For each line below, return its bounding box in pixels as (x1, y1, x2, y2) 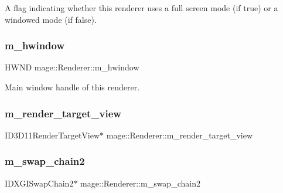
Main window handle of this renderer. (5, 81, 140, 93)
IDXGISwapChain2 (5, 177, 74, 189)
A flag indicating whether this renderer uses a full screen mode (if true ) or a (5, 2, 278, 13)
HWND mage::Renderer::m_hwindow (5, 61, 139, 73)
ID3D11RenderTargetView (5, 128, 100, 141)
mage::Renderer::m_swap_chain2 (80, 177, 200, 189)
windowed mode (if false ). (5, 13, 97, 25)
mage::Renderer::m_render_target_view (106, 128, 253, 141)
